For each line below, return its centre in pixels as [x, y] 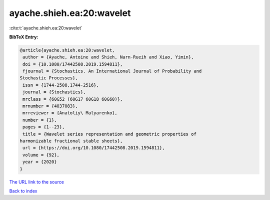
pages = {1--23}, [44, 127]
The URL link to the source [37, 182]
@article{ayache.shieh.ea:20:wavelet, [67, 50]
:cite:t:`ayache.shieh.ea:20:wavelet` [46, 28]
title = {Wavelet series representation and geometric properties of [110, 134]
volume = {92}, [41, 155]
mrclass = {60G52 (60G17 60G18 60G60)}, [73, 99]
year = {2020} [40, 162]
